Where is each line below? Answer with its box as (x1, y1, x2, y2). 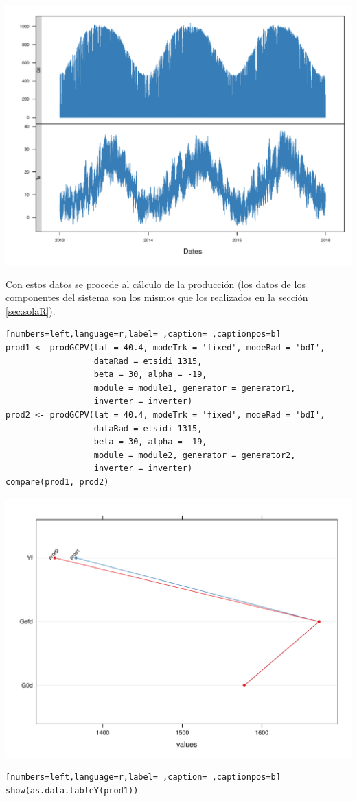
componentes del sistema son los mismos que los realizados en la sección (5, 290, 308, 304)
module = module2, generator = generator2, (93, 450, 296, 460)
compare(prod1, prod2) (5, 477, 109, 487)
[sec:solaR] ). (5, 303, 56, 318)
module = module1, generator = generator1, (93, 383, 296, 393)
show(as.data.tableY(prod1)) (5, 785, 139, 796)
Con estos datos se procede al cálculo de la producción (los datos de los (5, 276, 306, 291)
